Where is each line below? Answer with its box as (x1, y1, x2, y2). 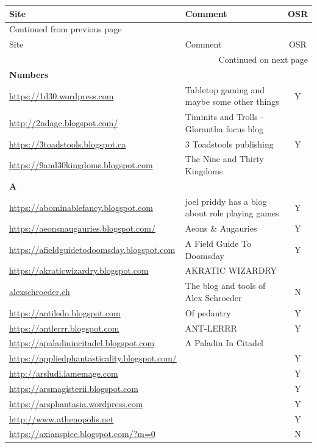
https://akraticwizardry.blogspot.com (9, 264, 149, 277)
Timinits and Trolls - (185, 110, 264, 123)
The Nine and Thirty (185, 152, 264, 165)
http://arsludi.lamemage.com (9, 367, 118, 380)
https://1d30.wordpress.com (9, 89, 114, 102)
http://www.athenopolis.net (9, 412, 114, 425)
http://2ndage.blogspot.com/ (9, 116, 118, 129)
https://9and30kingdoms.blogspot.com (9, 158, 153, 171)
